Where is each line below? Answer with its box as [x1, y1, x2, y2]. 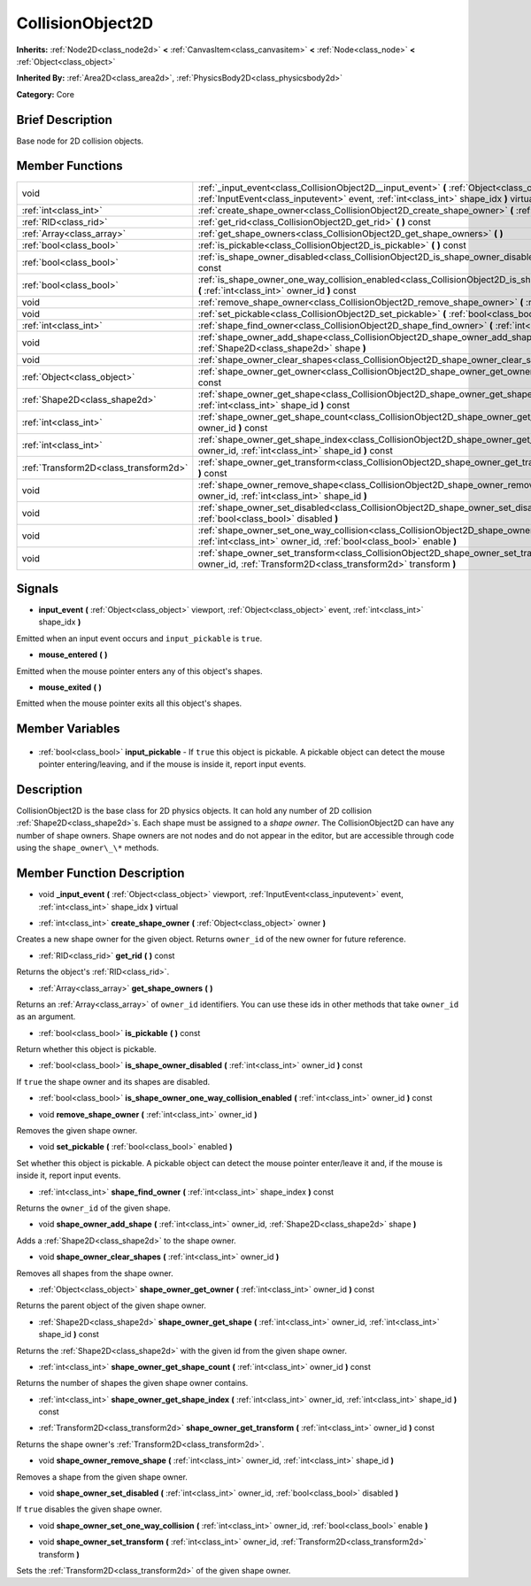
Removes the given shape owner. [16, 1126, 137, 1136]
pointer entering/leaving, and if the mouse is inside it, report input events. [38, 759, 306, 770]
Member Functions [16, 159, 123, 174]
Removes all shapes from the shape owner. [16, 1267, 174, 1279]
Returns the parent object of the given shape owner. [16, 1300, 207, 1311]
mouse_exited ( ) [38, 682, 102, 692]
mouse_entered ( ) [38, 649, 108, 660]
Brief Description [16, 112, 112, 128]
